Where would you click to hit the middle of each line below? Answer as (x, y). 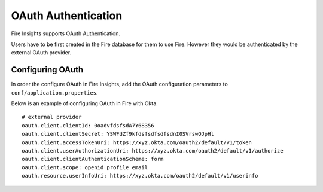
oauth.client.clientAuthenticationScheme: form (93, 159)
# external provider (52, 117)
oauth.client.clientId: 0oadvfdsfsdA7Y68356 (88, 125)
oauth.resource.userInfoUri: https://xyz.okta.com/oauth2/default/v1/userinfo (140, 176)
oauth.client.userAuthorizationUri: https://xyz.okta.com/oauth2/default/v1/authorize (153, 150)
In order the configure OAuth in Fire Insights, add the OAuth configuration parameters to (120, 84)
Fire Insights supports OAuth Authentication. (66, 33)
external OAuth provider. (41, 53)
